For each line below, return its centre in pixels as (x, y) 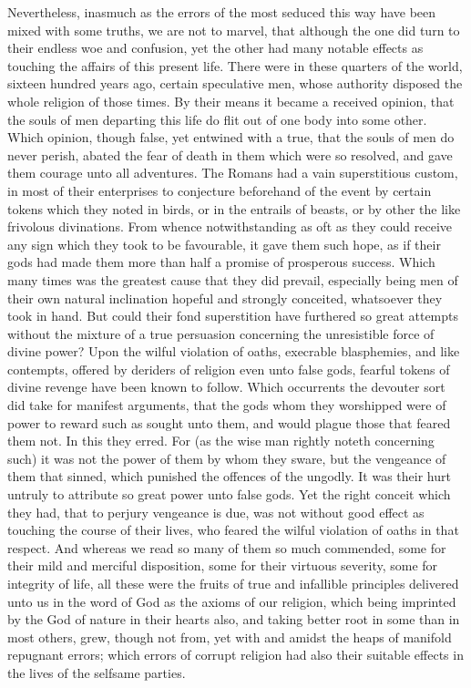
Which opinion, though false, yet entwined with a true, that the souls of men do (231, 137)
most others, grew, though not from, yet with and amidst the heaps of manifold (230, 637)
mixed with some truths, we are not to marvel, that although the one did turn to (234, 30)
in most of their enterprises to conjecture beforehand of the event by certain (220, 190)
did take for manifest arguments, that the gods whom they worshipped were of (227, 405)
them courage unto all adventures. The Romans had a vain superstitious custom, (233, 173)
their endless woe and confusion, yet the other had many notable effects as (215, 48)
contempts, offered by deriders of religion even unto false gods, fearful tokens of (229, 369)
